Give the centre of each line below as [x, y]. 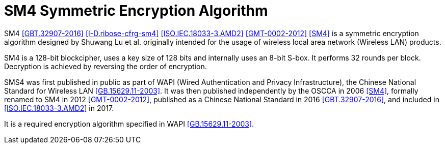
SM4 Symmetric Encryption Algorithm [136, 11]
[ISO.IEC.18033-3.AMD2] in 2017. [59, 108]
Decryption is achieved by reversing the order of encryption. [106, 66]
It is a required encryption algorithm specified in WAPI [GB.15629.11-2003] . [129, 124]
